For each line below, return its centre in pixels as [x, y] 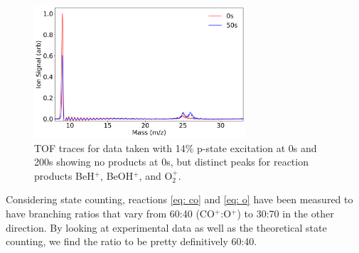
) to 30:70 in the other [285, 213]
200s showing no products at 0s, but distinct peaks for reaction [171, 162]
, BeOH [117, 175]
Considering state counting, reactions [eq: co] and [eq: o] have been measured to [179, 199]
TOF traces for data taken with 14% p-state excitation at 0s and [176, 147]
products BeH [64, 175]
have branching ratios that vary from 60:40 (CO [110, 213]
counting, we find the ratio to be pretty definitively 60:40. [132, 241]
